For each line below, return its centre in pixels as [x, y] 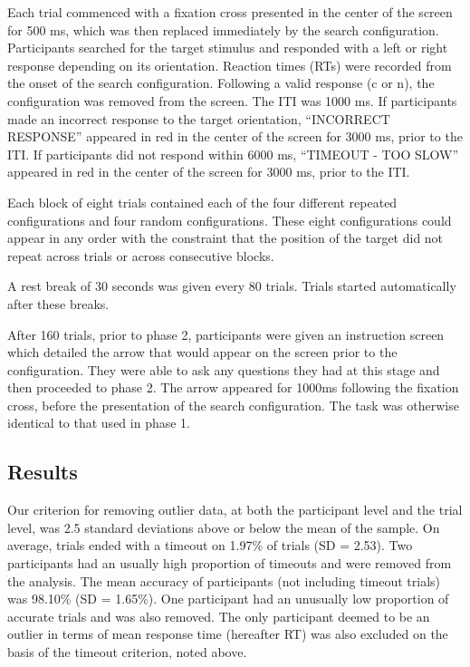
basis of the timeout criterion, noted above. [127, 652]
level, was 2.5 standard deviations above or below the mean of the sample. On [224, 527]
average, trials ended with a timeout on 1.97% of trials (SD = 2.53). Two [210, 545]
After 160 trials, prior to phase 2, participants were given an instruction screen [226, 334]
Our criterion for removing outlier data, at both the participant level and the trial [235, 510]
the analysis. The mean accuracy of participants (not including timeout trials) [224, 580]
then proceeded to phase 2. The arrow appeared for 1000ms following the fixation [233, 387]
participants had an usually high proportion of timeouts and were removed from [230, 563]
